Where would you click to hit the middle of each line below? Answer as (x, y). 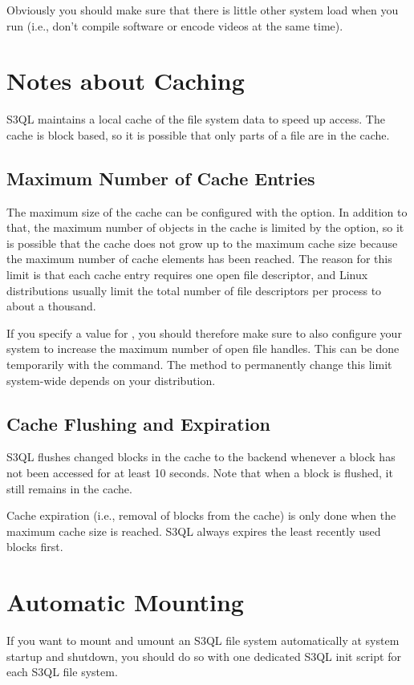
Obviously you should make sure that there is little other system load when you (203, 10)
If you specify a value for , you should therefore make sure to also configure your (204, 332)
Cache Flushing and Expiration (138, 423)
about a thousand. (51, 306)
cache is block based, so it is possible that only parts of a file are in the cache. (198, 134)
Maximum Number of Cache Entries (161, 178)
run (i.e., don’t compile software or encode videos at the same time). (175, 25)
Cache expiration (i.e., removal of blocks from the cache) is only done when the (201, 515)
